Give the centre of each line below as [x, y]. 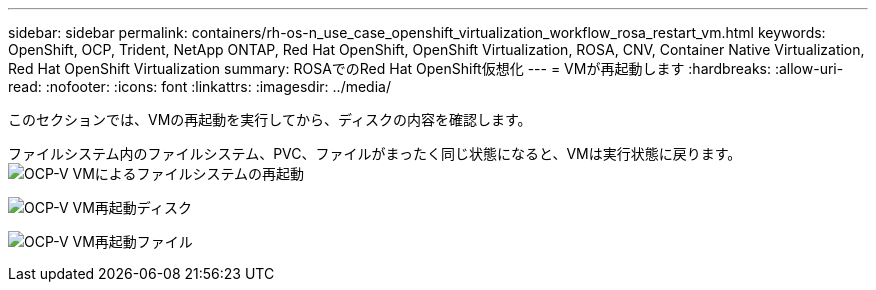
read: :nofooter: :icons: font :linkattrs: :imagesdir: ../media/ [199, 86]
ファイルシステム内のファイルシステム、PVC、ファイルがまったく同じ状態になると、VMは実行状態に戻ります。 [375, 153]
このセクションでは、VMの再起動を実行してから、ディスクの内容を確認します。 [270, 119]
